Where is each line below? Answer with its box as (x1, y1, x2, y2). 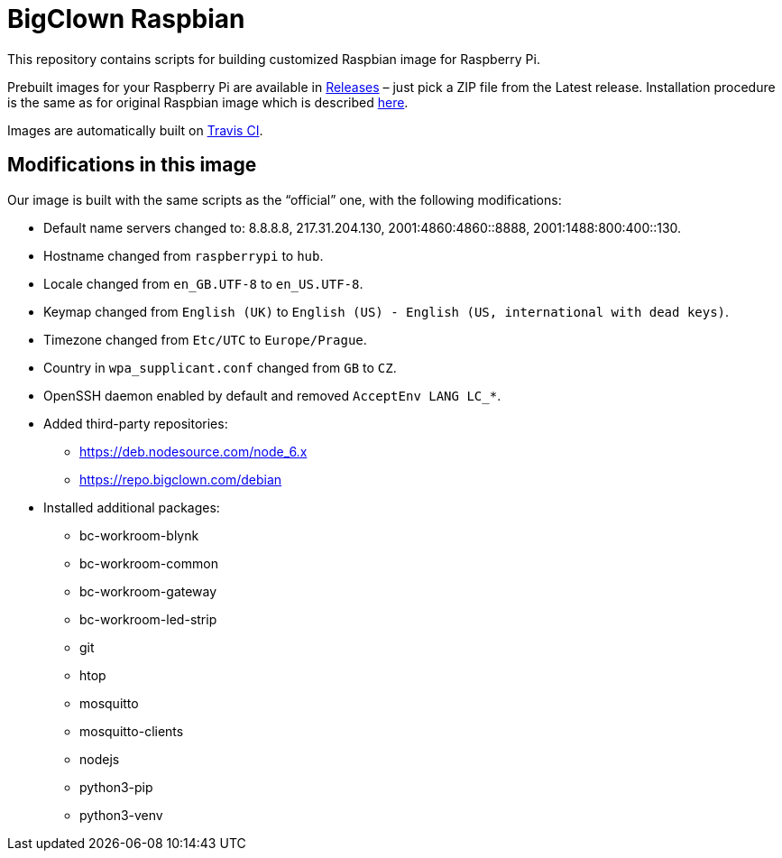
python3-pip (79, 779, 153, 795)
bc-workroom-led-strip (79, 611, 217, 627)
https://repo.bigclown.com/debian (79, 471, 282, 487)
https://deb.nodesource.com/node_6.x (79, 443, 308, 459)
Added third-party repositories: (43, 415, 228, 431)
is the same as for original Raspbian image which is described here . (7, 94, 409, 110)
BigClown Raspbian (7, 4, 245, 34)
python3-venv (79, 807, 163, 823)
